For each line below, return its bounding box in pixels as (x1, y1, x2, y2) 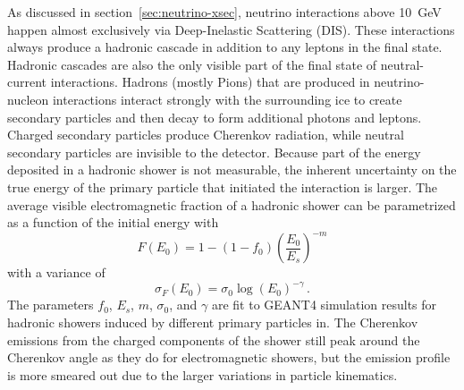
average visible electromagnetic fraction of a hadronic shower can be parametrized (7, 195, 456, 214)
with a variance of (7, 263, 105, 282)
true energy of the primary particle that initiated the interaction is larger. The (7, 177, 438, 196)
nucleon (7, 89, 49, 108)
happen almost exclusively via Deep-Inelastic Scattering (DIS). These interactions (7, 20, 455, 38)
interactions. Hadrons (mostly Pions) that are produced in (50, 72, 370, 91)
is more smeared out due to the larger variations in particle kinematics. (7, 365, 398, 384)
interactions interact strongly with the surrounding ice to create (52, 89, 402, 108)
